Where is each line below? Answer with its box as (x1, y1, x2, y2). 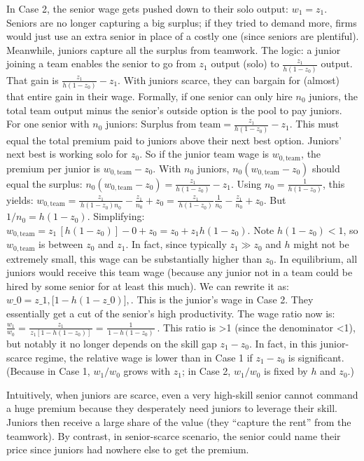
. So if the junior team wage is (139, 146, 269, 161)
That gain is (6, 72, 59, 87)
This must (295, 116, 339, 131)
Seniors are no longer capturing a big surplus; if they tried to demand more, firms (6, 15, 357, 29)
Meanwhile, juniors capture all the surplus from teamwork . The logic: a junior (6, 42, 341, 57)
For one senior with (6, 116, 90, 131)
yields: (6, 192, 34, 207)
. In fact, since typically (125, 237, 227, 252)
